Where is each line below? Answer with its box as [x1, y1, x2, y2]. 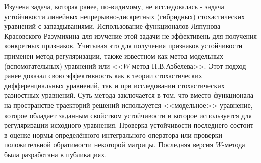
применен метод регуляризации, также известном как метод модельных [4, 50, 223, 61]
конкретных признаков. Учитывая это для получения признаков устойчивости [4, 40, 243, 51]
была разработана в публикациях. [4, 149, 107, 159]
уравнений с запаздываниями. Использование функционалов [4, 21, 189, 31]
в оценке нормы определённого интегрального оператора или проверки [4, 129, 222, 140]
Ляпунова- [191, 21, 223, 31]
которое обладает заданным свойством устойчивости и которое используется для [4, 110, 252, 120]
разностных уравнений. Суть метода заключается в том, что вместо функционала [4, 90, 253, 100]
